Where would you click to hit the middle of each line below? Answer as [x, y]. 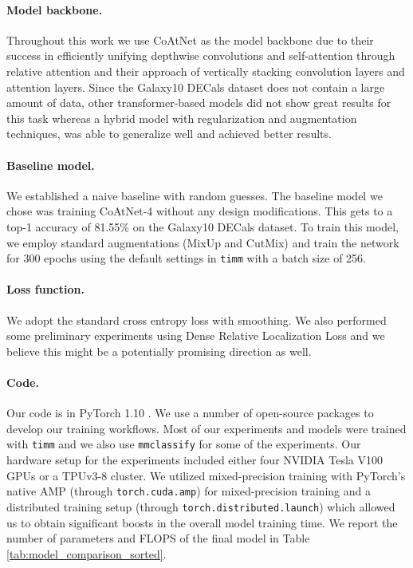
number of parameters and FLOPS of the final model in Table [158, 538]
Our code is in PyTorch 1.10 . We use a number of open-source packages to [190, 413]
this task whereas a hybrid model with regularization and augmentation [182, 118]
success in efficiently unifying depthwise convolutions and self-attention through [201, 55]
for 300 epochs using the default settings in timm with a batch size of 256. [186, 258]
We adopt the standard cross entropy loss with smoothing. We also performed [197, 319]
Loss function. [45, 289]
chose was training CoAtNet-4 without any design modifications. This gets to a [200, 211]
